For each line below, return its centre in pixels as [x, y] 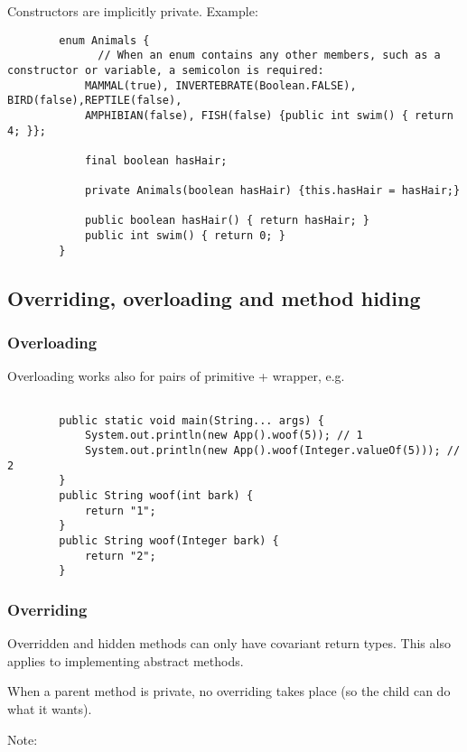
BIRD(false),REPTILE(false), [95, 101]
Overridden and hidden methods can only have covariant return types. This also [229, 643]
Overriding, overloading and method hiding [214, 297]
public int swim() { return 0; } [185, 236]
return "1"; [120, 511]
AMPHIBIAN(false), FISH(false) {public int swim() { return [269, 115]
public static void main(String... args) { [191, 420]
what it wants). [50, 708]
